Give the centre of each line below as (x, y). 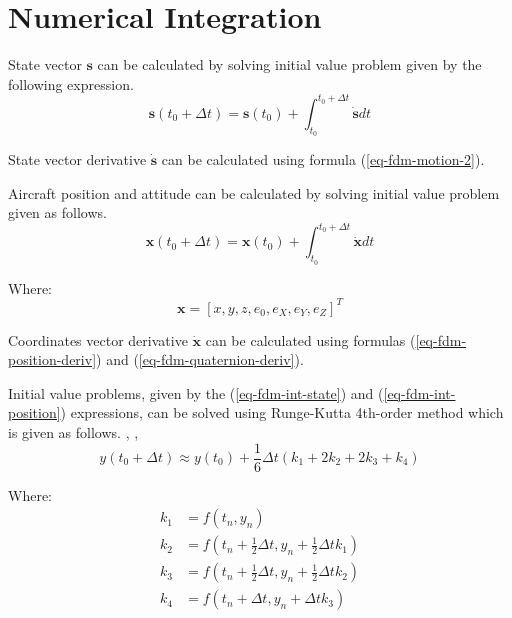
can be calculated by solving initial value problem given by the (289, 64)
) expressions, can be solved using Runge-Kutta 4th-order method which (282, 412)
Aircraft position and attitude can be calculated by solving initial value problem (254, 192)
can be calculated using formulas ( (310, 339)
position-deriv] (52, 359)
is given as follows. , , (73, 431)
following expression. (71, 83)
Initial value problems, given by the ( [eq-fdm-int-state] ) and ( (196, 392)
